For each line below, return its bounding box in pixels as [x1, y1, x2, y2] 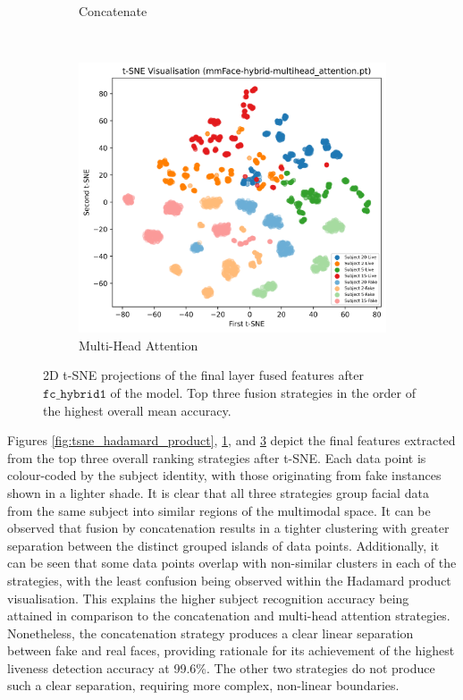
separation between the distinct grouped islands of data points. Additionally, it [7, 536, 440, 554]
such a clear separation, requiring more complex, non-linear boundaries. [7, 676, 400, 695]
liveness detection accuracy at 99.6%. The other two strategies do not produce [7, 658, 435, 677]
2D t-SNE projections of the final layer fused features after [43, 366, 364, 384]
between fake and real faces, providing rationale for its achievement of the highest [7, 641, 455, 660]
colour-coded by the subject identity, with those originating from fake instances [7, 466, 442, 485]
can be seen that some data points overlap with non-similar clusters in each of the [7, 553, 457, 572]
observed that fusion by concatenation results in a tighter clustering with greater [7, 519, 450, 537]
